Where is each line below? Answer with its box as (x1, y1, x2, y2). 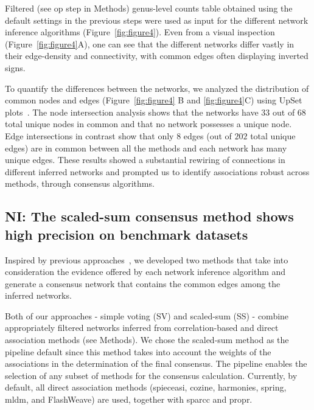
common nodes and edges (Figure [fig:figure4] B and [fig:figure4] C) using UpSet (5, 94, 302, 106)
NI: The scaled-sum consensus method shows (5, 207, 294, 226)
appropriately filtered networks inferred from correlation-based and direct (5, 321, 279, 334)
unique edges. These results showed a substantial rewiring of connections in (5, 153, 285, 166)
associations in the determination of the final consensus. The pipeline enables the (5, 357, 307, 370)
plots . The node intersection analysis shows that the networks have (5, 105, 259, 118)
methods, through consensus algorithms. (5, 177, 155, 190)
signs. (5, 61, 26, 74)
